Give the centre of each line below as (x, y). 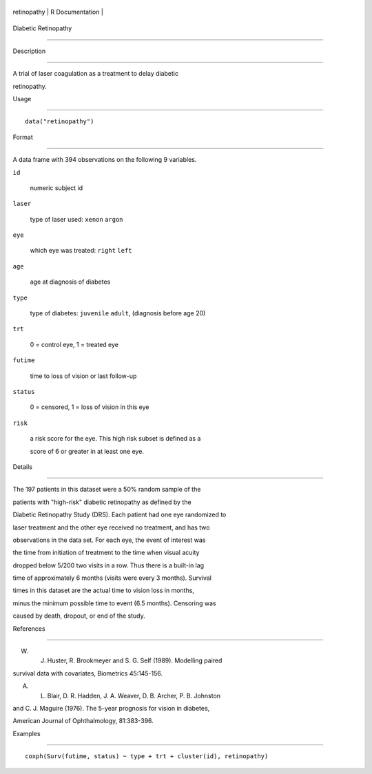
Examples (27, 733)
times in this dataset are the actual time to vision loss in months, (103, 590)
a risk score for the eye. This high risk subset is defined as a (115, 439)
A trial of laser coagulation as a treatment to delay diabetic (96, 74)
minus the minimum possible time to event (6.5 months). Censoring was (114, 603)
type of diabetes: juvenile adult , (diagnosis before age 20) (118, 313)
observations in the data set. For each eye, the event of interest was (109, 540)
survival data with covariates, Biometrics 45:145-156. (88, 673)
